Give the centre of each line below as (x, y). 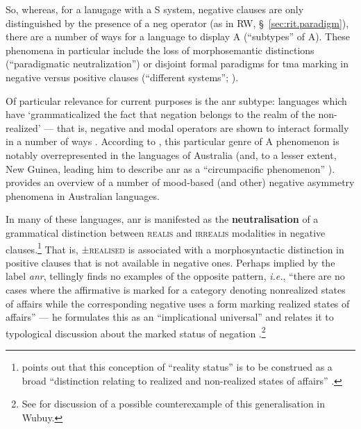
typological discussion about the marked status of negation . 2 (136, 332)
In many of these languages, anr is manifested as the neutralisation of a (162, 219)
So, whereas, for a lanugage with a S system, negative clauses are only (155, 9)
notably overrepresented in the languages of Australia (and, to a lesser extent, (171, 154)
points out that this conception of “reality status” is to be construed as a (177, 366)
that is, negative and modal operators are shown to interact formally (203, 127)
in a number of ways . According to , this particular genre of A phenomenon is (173, 141)
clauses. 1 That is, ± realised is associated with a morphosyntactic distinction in (175, 248)
